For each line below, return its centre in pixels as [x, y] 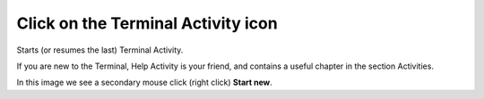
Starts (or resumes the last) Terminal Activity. [100, 50]
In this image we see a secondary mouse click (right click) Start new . [144, 82]
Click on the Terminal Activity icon [147, 23]
